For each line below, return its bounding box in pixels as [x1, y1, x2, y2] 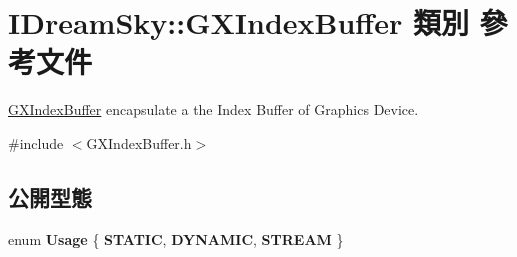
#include [8, 132, 64, 153]
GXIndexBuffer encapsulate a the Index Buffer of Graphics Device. [8, 99, 419, 120]
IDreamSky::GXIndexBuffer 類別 [8, 2, 469, 43]
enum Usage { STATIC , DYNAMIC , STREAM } [8, 228, 344, 249]
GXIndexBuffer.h [86, 132, 192, 153]
